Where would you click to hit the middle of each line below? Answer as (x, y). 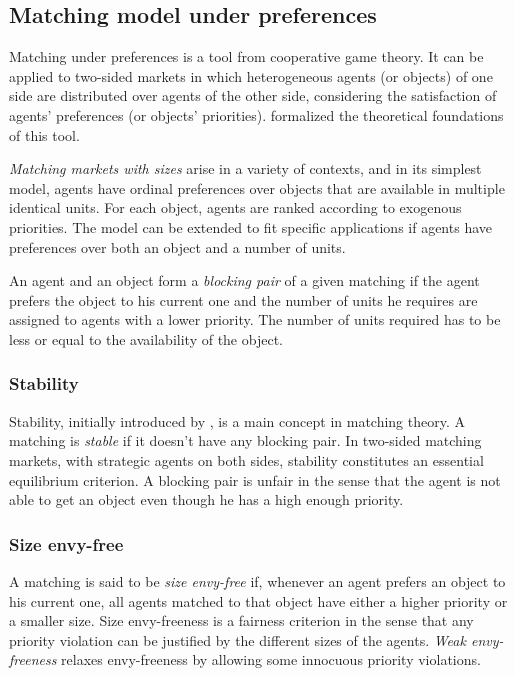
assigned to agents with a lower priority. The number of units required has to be (255, 319)
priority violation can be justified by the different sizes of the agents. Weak (237, 639)
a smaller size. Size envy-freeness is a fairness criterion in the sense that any (241, 620)
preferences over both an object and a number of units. (177, 246)
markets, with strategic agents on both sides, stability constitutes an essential (246, 459)
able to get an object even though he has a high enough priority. (206, 499)
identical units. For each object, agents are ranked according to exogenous (235, 207)
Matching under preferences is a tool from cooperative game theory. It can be (246, 56)
